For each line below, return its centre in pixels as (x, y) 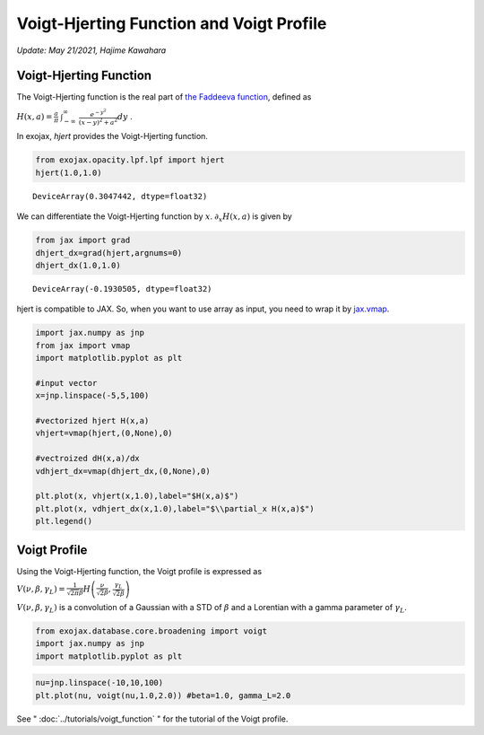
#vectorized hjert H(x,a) (92, 421)
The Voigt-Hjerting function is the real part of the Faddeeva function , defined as (164, 97)
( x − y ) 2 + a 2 (98, 122)
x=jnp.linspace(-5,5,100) (92, 396)
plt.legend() (64, 521)
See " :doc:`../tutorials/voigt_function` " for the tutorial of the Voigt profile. (152, 719)
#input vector (66, 383)
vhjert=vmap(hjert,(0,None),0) (104, 433)
